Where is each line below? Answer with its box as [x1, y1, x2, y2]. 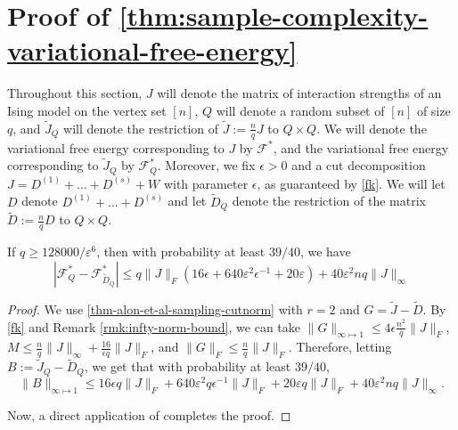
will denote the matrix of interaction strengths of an [157, 84, 442, 102]
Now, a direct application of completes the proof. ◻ [7, 405, 291, 424]
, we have [299, 242, 351, 261]
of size [416, 101, 451, 119]
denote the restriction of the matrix [232, 191, 426, 210]
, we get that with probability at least [84, 357, 291, 376]
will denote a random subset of [216, 101, 385, 119]
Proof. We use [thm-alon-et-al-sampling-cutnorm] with [7, 299, 303, 318]
